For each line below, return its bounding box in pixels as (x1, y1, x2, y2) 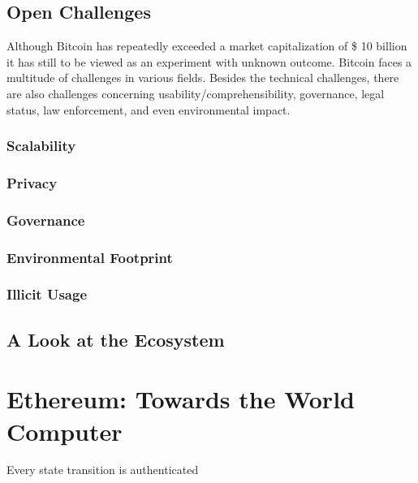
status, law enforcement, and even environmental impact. (6, 101, 291, 118)
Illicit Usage (6, 284, 88, 304)
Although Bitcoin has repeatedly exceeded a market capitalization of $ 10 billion (6, 37, 407, 54)
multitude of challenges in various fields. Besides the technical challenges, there (6, 69, 399, 86)
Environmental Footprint (6, 247, 173, 267)
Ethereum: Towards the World (6, 382, 355, 416)
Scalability (6, 136, 76, 156)
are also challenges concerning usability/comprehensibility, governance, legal (6, 84, 385, 101)
